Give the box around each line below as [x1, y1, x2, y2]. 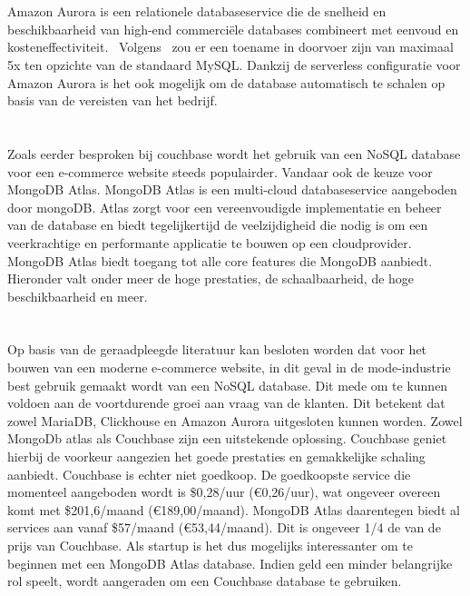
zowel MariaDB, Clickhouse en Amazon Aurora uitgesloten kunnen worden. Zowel [7, 411, 463, 430]
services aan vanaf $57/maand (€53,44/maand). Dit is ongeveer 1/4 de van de [7, 518, 441, 537]
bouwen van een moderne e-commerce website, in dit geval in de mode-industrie [7, 358, 451, 377]
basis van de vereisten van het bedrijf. [7, 91, 218, 110]
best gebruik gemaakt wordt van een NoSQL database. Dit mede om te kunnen [7, 375, 448, 394]
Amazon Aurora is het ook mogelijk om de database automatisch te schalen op [7, 73, 446, 92]
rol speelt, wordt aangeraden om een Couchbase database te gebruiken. [7, 571, 402, 591]
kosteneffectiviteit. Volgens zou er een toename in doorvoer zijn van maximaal [7, 37, 454, 56]
